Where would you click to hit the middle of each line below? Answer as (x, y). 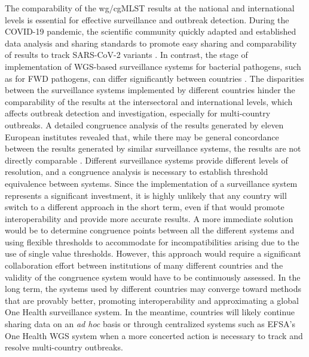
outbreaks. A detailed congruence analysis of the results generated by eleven (144, 124)
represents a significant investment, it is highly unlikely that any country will (146, 195)
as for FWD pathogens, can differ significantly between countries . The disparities (154, 78)
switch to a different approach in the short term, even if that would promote (145, 207)
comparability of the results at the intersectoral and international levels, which (149, 101)
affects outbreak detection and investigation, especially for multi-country (138, 113)
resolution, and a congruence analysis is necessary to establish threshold (137, 172)
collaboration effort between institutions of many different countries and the (144, 265)
